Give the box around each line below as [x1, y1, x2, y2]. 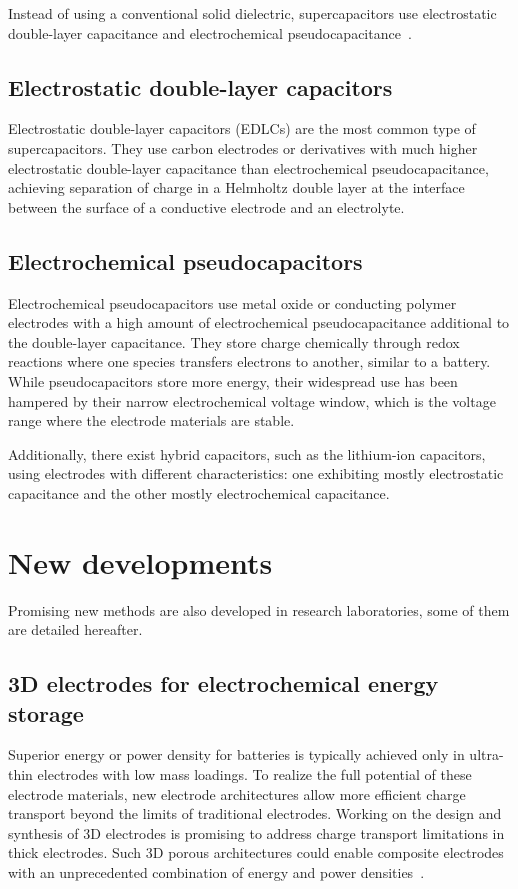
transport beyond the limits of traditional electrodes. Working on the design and [8, 803, 502, 824]
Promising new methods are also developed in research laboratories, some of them [8, 599, 510, 620]
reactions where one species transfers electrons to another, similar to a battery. [8, 351, 491, 372]
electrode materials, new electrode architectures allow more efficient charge [8, 783, 466, 804]
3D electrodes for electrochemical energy [8, 668, 439, 699]
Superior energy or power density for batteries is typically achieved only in [8, 744, 465, 765]
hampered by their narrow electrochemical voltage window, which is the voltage [8, 390, 496, 411]
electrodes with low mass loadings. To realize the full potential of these [37, 764, 472, 784]
